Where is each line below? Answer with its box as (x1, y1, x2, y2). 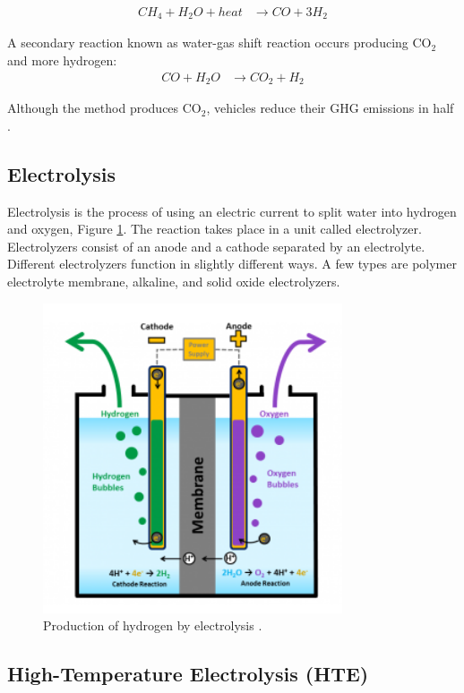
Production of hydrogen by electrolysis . (43, 616, 262, 635)
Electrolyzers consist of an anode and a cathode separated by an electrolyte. (7, 236, 425, 255)
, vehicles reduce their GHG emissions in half (206, 98, 454, 117)
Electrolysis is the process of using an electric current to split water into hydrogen (7, 201, 457, 220)
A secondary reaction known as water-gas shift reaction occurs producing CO (7, 33, 432, 52)
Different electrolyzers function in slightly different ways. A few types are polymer (7, 254, 457, 273)
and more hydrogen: (7, 51, 117, 70)
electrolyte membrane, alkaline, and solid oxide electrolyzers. (7, 271, 340, 290)
